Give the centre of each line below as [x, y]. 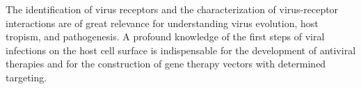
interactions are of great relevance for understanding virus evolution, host [162, 23]
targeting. [26, 77]
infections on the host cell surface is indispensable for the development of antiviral [181, 50]
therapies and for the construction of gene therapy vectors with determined [166, 64]
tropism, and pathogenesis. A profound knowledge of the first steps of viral [165, 37]
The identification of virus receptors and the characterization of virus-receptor [172, 9]
